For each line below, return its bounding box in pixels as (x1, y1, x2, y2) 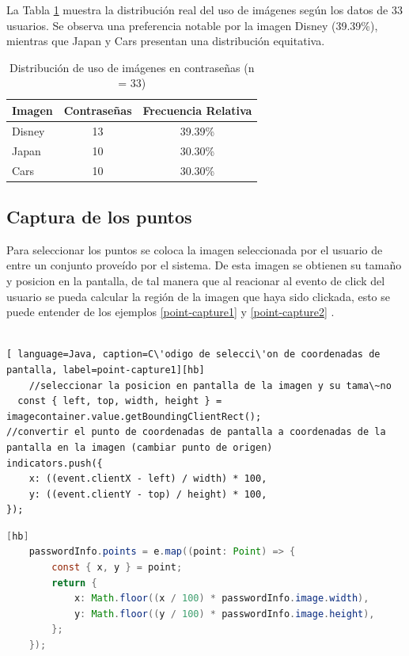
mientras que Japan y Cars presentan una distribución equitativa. (6, 32, 325, 49)
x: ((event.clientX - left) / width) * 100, (28, 473, 267, 485)
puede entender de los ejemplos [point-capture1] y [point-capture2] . (6, 303, 335, 320)
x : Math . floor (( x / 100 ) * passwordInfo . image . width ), (74, 593, 369, 605)
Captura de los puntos (6, 204, 192, 228)
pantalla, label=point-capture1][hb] (6, 364, 205, 376)
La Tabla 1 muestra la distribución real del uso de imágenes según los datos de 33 (6, 2, 403, 17)
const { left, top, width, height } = (17, 395, 222, 407)
